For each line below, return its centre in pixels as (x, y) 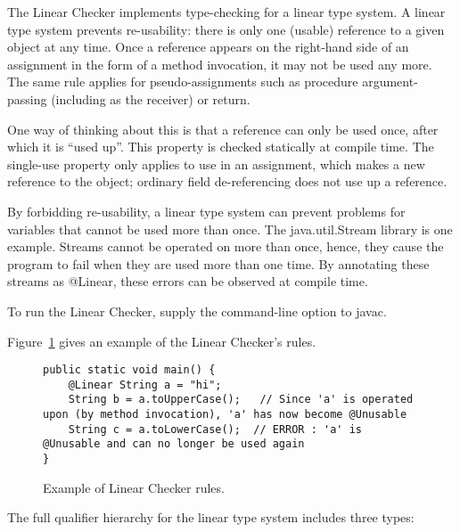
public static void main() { (129, 370)
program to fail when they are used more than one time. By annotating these (218, 263)
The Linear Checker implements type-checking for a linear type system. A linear (226, 12)
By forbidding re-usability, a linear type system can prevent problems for (206, 211)
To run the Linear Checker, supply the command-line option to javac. (197, 311)
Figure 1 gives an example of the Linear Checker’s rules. (162, 341)
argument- (390, 82)
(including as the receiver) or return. (151, 98)
